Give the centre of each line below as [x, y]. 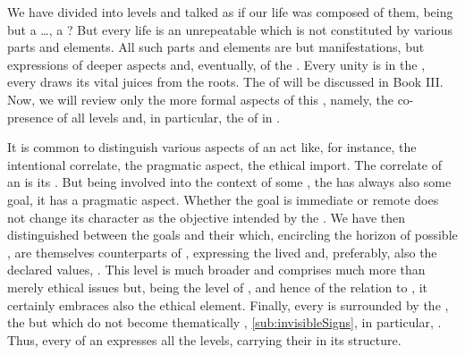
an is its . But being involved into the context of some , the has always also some [229, 182]
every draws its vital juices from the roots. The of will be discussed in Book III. [225, 82]
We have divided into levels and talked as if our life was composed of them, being [230, 12]
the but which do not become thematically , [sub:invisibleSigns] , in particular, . [224, 322]
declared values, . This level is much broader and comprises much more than [216, 270]
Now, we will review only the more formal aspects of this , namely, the [200, 99]
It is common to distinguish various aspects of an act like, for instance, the [212, 147]
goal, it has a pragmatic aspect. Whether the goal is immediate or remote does [223, 199]
